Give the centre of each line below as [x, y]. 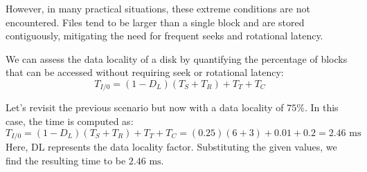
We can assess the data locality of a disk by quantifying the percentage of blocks [177, 58]
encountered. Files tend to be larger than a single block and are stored [155, 22]
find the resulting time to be [66, 160]
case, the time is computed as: [70, 121]
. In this [321, 107]
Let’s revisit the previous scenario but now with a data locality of [145, 107]
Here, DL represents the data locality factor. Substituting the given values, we [171, 147]
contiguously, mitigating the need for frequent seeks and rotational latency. [164, 36]
